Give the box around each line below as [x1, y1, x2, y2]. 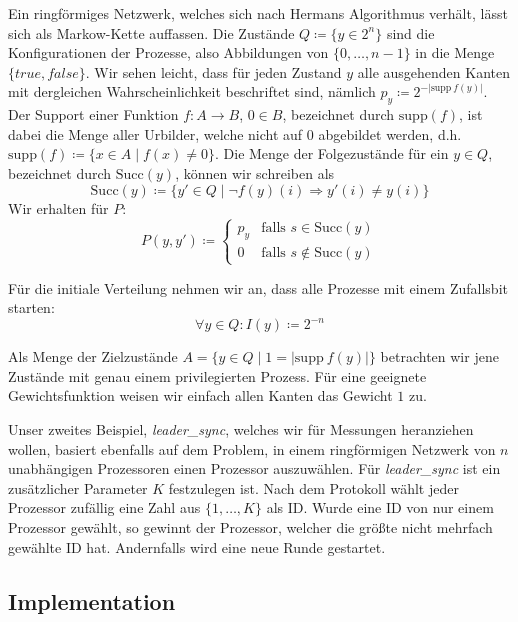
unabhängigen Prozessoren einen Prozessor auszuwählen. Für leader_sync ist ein [8, 458, 501, 479]
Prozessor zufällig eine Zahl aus [8, 497, 201, 518]
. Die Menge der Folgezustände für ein [214, 143, 449, 164]
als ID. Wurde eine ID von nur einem [266, 497, 494, 518]
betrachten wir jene [380, 346, 499, 367]
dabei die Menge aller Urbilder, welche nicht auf [8, 123, 303, 144]
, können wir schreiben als [175, 162, 335, 183]
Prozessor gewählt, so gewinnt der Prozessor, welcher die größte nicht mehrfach [8, 516, 493, 537]
